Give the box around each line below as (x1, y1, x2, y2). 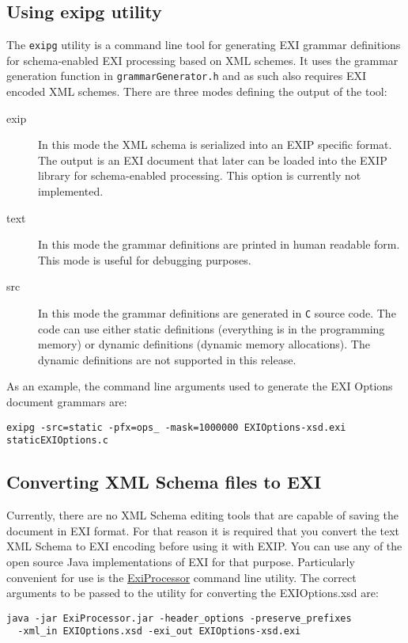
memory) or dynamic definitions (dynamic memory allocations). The (38, 336, 370, 352)
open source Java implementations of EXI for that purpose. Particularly (6, 553, 355, 569)
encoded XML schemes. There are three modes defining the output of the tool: (6, 83, 387, 100)
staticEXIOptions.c (6, 435, 108, 447)
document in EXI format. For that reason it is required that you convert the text (6, 522, 400, 538)
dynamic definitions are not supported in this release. (38, 351, 297, 367)
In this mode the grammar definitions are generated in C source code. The (38, 305, 396, 321)
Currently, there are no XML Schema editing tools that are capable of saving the (6, 507, 399, 523)
